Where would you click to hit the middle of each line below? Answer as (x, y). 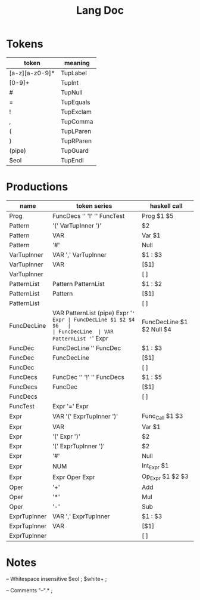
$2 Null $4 (157, 329)
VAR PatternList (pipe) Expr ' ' (94, 313)
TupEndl (72, 160)
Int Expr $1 (155, 466)
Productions (37, 187)
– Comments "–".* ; (29, 590)
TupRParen (76, 141)
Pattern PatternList (79, 284)
